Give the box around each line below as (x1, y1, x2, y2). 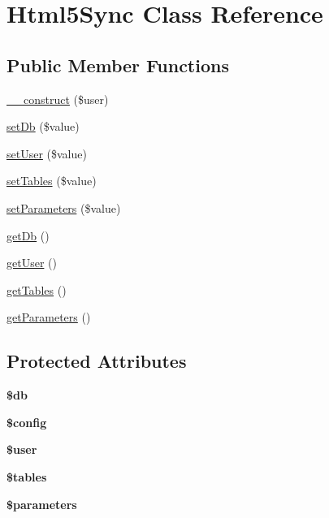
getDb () (6, 227, 50, 244)
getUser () (6, 254, 57, 271)
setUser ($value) (6, 145, 87, 162)
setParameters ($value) (6, 199, 121, 216)
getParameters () (6, 309, 91, 326)
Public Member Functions (6, 52, 229, 77)
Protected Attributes (6, 348, 187, 373)
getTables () (6, 281, 67, 298)
